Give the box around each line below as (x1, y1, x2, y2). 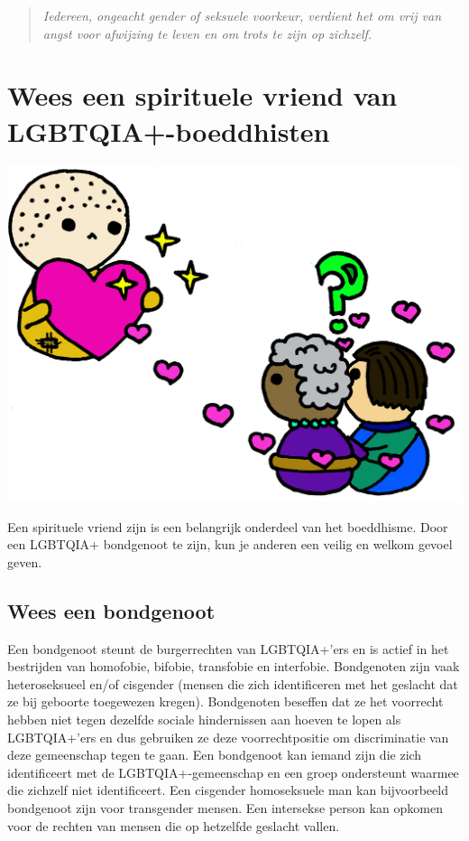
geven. (7, 552, 42, 571)
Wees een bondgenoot (7, 596, 216, 624)
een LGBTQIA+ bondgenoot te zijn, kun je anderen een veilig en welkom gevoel (7, 535, 453, 554)
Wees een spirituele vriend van (7, 77, 398, 114)
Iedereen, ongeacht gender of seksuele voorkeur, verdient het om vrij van (42, 6, 442, 24)
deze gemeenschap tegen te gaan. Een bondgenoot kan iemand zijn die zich (7, 745, 422, 764)
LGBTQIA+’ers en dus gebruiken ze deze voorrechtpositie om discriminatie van (7, 727, 449, 746)
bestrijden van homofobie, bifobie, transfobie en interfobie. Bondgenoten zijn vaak (7, 657, 460, 676)
